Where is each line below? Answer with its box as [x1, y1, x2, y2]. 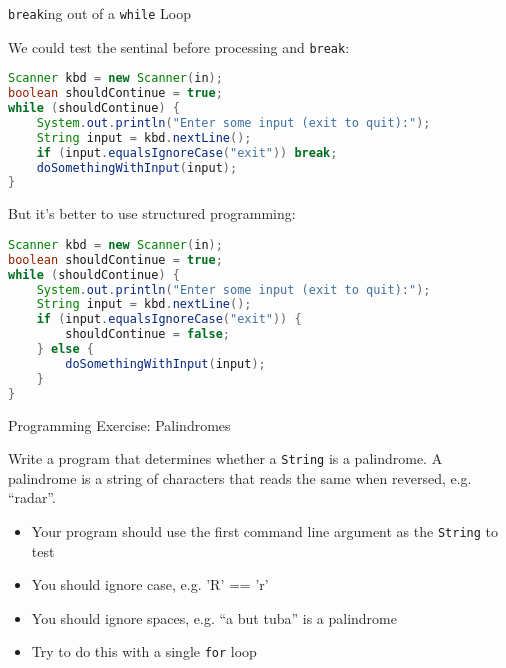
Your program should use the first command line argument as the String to [31, 520, 498, 541]
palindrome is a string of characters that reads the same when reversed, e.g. [8, 467, 472, 488]
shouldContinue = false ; [65, 327, 230, 342]
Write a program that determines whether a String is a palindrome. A [8, 448, 443, 469]
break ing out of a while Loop [8, 3, 192, 23]
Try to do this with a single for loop [31, 641, 257, 662]
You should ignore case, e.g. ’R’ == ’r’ [31, 574, 269, 595]
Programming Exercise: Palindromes [8, 414, 231, 435]
